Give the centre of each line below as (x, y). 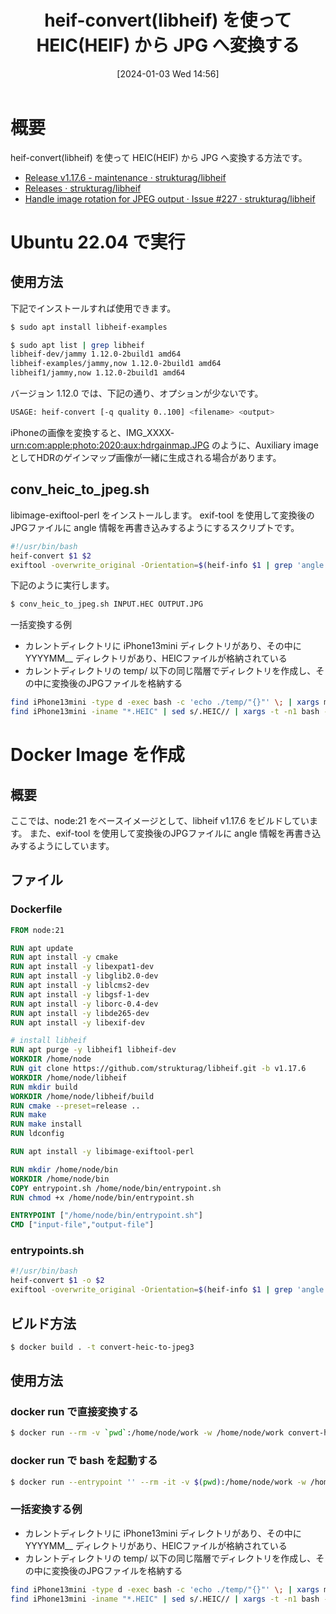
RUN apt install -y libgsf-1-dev (80, 994)
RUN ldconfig (37, 1134)
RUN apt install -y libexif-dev (77, 1022)
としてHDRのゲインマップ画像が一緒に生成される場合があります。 (146, 457)
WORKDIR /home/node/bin (60, 1179)
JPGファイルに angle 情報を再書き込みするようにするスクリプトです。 (155, 527)
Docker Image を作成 (97, 755)
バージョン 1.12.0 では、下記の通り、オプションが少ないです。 (137, 393)
